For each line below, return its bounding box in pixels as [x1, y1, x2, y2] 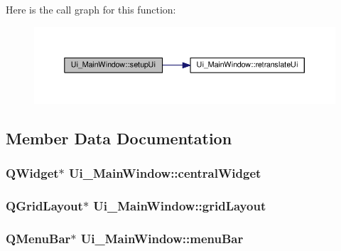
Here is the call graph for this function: [6, 2, 176, 16]
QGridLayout [6, 196, 83, 214]
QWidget [6, 164, 59, 181]
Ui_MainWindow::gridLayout [93, 196, 266, 214]
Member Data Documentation [6, 127, 232, 149]
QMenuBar [6, 229, 71, 247]
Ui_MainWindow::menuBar [80, 229, 244, 247]
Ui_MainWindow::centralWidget [69, 164, 261, 181]
